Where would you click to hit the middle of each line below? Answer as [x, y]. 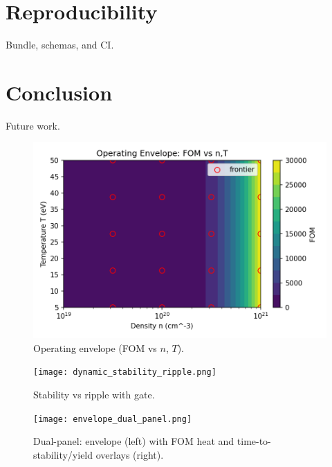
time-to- [254, 441]
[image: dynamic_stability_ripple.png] [125, 372]
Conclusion [59, 92]
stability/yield [63, 454]
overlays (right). [130, 454]
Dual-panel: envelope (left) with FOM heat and [134, 441]
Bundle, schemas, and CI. [60, 45]
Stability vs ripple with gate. [94, 394]
